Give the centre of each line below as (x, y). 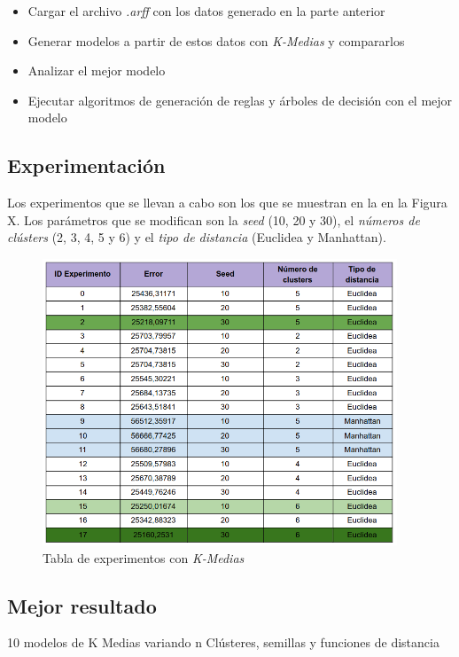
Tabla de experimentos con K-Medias (144, 557)
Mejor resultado (82, 605)
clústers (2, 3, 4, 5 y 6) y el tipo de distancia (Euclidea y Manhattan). (197, 237)
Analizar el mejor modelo (97, 70)
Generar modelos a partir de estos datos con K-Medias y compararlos (216, 40)
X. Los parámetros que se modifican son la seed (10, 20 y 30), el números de (214, 219)
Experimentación (86, 165)
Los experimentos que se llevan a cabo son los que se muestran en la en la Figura (227, 203)
